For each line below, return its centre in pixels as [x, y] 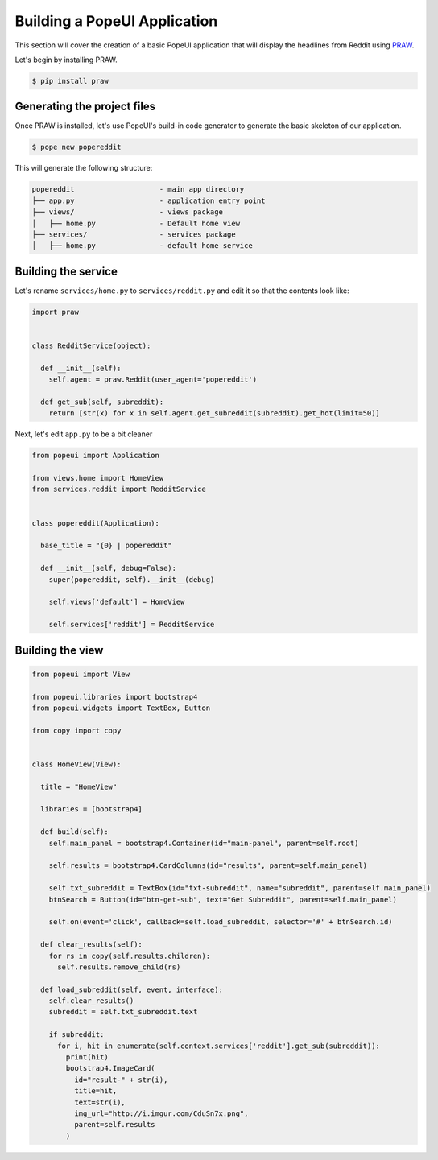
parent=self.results [115, 1125]
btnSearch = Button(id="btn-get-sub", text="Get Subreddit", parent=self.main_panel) [223, 899]
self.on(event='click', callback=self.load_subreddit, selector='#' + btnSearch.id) [221, 922]
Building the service [66, 271]
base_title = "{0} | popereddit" [106, 546]
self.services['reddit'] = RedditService [132, 625]
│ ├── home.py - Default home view [136, 223]
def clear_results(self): [91, 945]
